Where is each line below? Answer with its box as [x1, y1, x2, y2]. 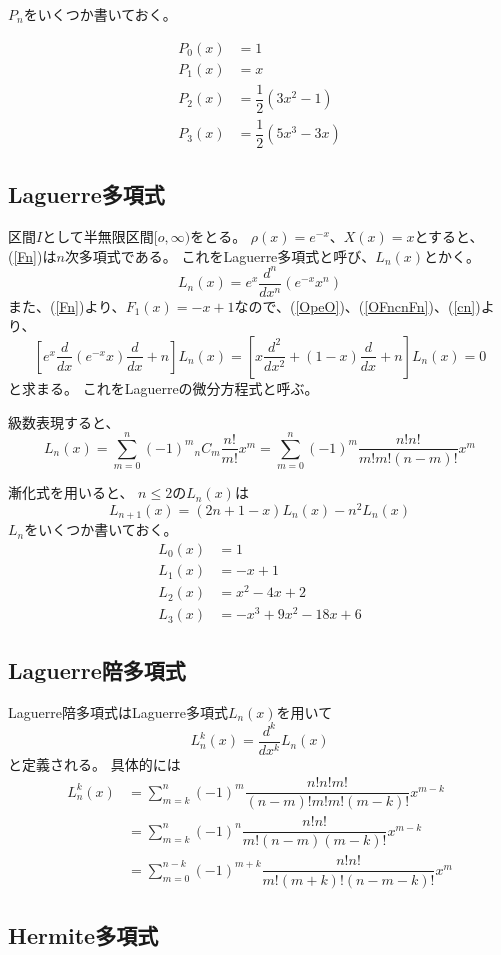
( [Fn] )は [8, 245, 57, 266]
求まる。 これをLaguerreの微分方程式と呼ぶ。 [21, 377, 319, 398]
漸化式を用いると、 [8, 482, 134, 503]
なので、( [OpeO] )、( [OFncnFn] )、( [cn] [234, 295, 476, 316]
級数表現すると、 [8, 411, 120, 432]
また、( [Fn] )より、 [8, 295, 126, 316]
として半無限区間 [42, 226, 154, 247]
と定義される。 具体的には [8, 753, 181, 774]
